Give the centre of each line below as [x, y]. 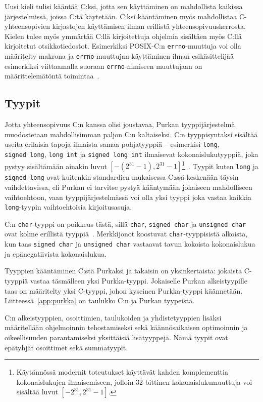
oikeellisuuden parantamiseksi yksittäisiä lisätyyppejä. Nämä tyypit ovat [116, 337]
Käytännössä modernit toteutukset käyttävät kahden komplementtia [122, 372]
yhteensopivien [27, 26]
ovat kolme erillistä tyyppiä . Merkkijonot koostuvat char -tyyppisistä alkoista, [126, 234]
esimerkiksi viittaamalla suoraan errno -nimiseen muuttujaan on [103, 66]
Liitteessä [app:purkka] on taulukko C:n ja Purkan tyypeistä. [100, 300]
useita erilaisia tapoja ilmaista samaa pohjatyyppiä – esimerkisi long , [112, 144]
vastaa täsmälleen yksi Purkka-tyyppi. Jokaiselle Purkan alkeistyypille [139, 280]
